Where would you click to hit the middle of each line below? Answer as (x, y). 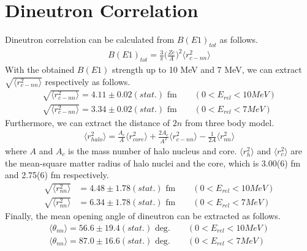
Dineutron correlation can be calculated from (90, 39)
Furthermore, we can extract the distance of (88, 122)
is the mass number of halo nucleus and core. (153, 150)
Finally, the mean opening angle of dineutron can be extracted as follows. (143, 215)
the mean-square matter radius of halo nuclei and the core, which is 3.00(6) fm (153, 163)
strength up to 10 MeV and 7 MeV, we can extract (207, 69)
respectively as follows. (88, 81)
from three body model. (229, 122)
